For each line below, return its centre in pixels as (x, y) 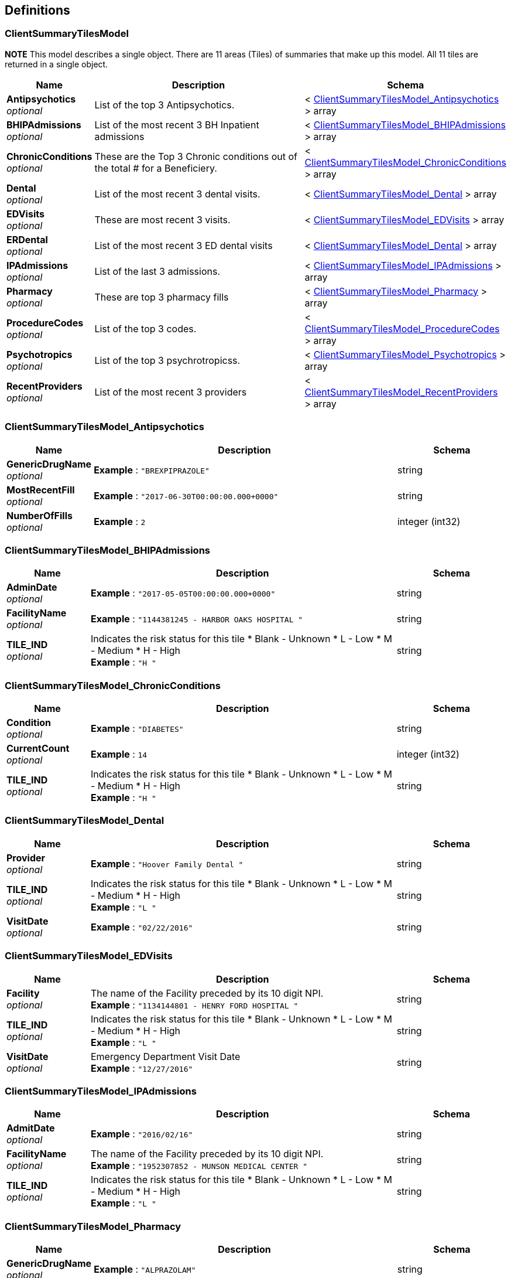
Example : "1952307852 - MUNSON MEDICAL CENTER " (199, 1166)
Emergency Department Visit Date (165, 1056)
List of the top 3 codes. (145, 328)
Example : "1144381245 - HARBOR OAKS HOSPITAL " (197, 619)
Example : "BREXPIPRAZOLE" (152, 470)
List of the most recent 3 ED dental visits (184, 245)
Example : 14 (119, 754)
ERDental (27, 239)
